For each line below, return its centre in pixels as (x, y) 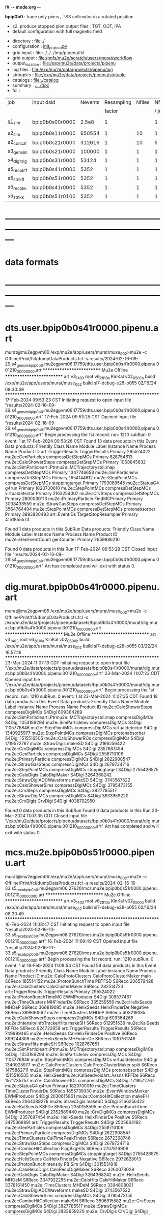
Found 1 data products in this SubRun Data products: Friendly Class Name (80, 529)
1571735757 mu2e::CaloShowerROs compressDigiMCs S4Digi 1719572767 (80, 1081)
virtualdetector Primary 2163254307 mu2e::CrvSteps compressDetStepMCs (82, 493)
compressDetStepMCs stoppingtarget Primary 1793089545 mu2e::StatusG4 (82, 483)
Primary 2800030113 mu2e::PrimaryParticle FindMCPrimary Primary (74, 498)
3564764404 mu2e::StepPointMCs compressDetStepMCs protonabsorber (80, 509)
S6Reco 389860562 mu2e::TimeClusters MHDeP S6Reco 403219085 (75, 1013)
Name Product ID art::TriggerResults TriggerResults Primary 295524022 (78, 451)
